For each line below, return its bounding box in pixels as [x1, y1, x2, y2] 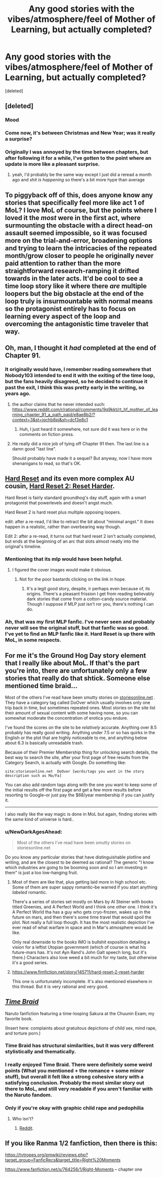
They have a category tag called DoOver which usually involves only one [5, 700, 150, 706]
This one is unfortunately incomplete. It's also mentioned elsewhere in [12, 978, 152, 984]
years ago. [5, 390, 31, 397]
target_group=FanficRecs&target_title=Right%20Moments [5, 1157, 121, 1163]
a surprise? [5, 136, 33, 143]
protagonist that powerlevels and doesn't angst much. [5, 500, 113, 506]
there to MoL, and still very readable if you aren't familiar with [5, 1085, 153, 1092]
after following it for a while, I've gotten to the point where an [5, 155, 151, 161]
